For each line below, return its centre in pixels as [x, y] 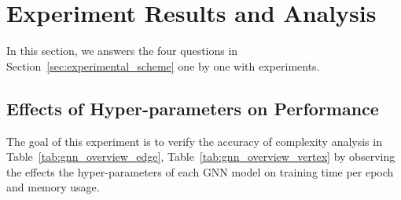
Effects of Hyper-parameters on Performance [193, 108]
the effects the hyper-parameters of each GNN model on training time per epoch [200, 171]
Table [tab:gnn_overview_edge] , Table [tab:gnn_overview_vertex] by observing [201, 156]
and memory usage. [53, 187]
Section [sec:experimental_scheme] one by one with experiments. [163, 65]
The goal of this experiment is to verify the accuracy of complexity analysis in [194, 141]
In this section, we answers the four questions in [122, 51]
